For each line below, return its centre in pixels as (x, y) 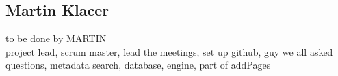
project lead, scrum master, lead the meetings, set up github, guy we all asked (169, 51)
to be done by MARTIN (56, 38)
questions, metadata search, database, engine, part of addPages (138, 65)
